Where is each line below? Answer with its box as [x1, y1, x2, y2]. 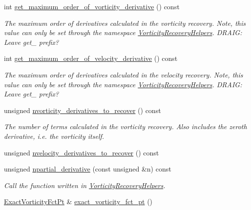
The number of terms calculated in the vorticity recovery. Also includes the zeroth [4, 121, 247, 132]
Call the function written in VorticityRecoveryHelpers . [4, 180, 166, 190]
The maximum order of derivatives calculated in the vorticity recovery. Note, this [4, 18, 246, 28]
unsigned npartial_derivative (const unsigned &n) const [4, 164, 171, 174]
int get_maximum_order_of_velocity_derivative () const [4, 53, 178, 63]
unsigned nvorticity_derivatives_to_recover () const [4, 105, 161, 115]
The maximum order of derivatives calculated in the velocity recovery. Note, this [4, 69, 243, 79]
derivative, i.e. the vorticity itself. [4, 131, 105, 141]
